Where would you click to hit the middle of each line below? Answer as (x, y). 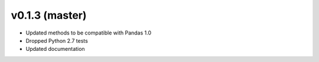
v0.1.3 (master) (49, 15)
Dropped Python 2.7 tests (57, 40)
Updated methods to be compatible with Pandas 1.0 (89, 33)
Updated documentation (55, 49)
